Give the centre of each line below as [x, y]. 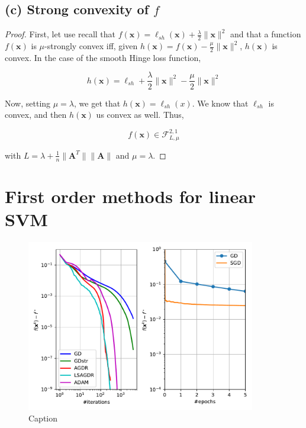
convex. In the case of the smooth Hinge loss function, [103, 57]
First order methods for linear [131, 196]
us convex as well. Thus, [140, 115]
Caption [43, 418]
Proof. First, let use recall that [60, 34]
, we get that [97, 103]
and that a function [266, 34]
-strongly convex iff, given [91, 46]
